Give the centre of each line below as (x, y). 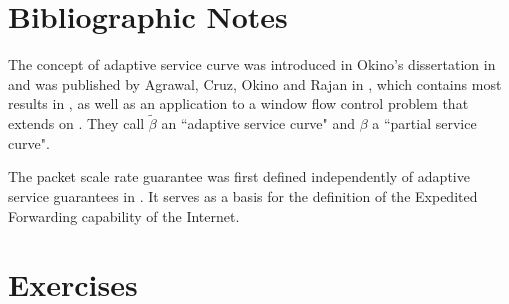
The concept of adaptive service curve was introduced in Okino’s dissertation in (252, 64)
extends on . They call (76, 123)
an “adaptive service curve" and (258, 123)
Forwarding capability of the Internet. (124, 215)
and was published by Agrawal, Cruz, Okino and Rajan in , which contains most (255, 83)
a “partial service (424, 123)
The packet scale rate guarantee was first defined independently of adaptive (239, 176)
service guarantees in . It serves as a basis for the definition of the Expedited (243, 195)
